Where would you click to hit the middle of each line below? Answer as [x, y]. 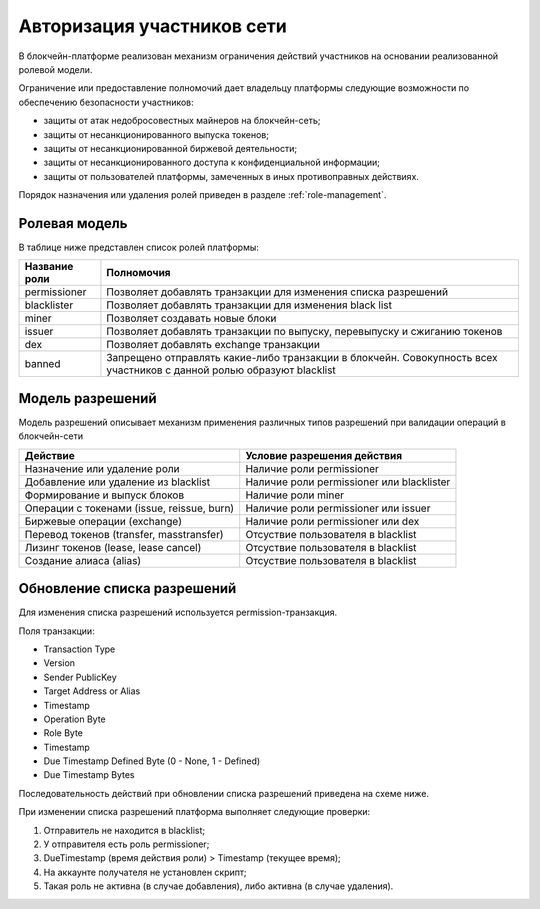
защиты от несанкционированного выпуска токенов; [156, 134]
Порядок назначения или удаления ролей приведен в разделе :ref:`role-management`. [202, 195]
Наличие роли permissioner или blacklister [348, 482]
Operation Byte [74, 719]
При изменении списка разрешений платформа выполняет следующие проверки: [194, 812]
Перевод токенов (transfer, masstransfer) [124, 534]
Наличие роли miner [295, 495]
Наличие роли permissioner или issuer [338, 508]
